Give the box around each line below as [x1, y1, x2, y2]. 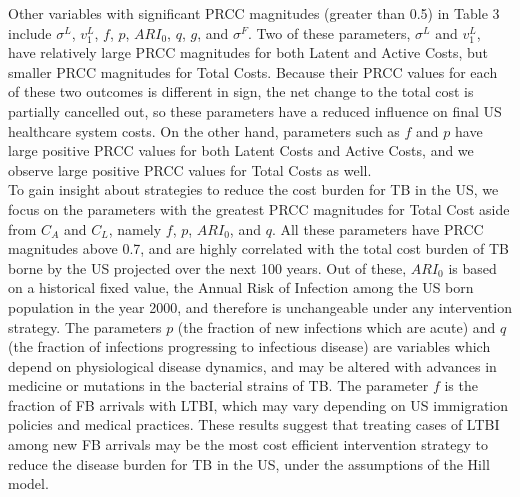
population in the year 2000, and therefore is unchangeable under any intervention [8, 296, 512, 317]
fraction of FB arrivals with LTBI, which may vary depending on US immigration [8, 394, 509, 415]
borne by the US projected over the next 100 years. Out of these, [8, 257, 407, 278]
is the [444, 375, 478, 396]
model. [8, 473, 49, 494]
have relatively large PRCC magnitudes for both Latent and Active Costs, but [8, 42, 489, 63]
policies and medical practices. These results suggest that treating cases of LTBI [8, 414, 500, 435]
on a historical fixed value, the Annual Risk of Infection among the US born [8, 277, 474, 298]
